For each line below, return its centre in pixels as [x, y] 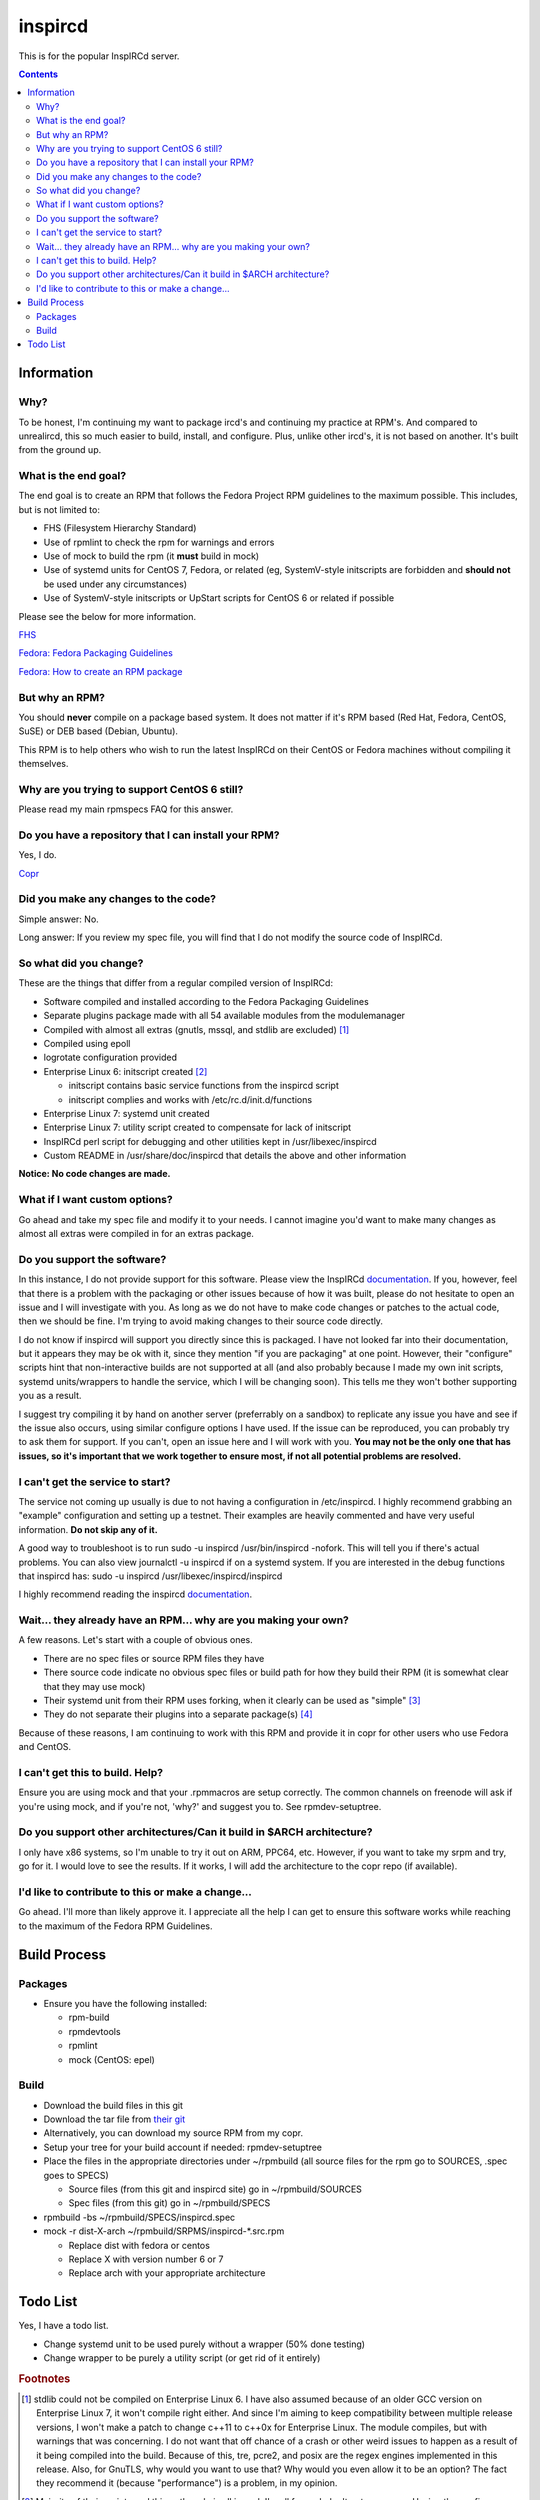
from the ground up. [60, 450]
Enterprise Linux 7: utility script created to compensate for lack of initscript [197, 1127]
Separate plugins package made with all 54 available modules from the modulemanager [224, 1016]
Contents [38, 74]
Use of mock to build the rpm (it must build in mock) [151, 556]
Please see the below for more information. [107, 616]
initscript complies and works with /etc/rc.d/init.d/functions [190, 1099]
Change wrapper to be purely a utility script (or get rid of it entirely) [182, 2358]
